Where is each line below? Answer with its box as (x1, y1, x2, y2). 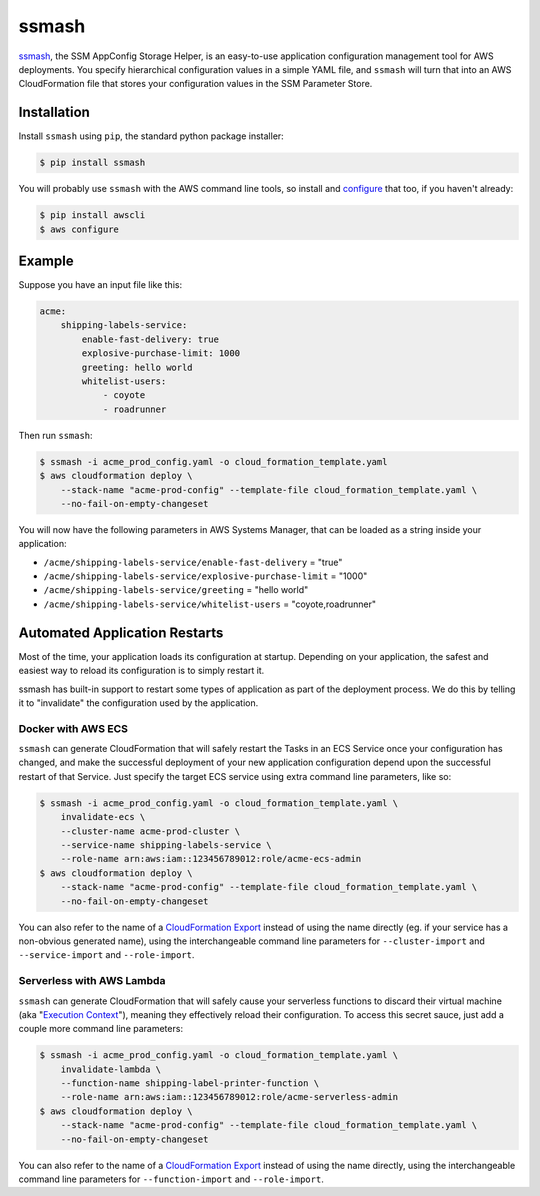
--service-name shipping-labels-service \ (60, 840, 272, 851)
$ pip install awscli (39, 210, 146, 221)
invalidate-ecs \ (60, 811, 146, 823)
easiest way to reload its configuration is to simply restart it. (18, 665, 265, 677)
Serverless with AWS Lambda (18, 974, 166, 988)
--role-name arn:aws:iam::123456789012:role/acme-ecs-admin (60, 853, 362, 865)
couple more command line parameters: (18, 1023, 184, 1035)
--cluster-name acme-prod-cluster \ (60, 825, 240, 837)
